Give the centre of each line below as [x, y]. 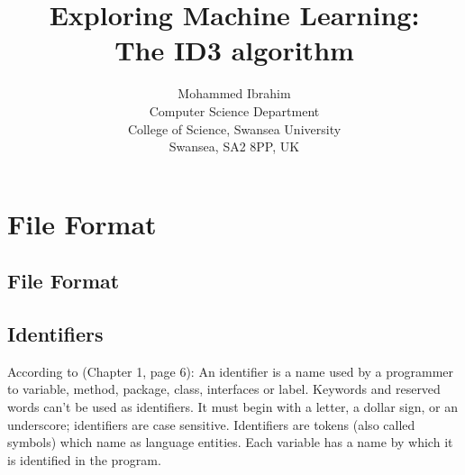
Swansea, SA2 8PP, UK [234, 146]
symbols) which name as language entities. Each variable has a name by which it [230, 442]
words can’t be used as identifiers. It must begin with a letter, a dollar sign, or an [232, 407]
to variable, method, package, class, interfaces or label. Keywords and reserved [224, 389]
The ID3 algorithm [234, 50]
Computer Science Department [234, 110]
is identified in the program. [84, 459]
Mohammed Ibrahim [234, 93]
